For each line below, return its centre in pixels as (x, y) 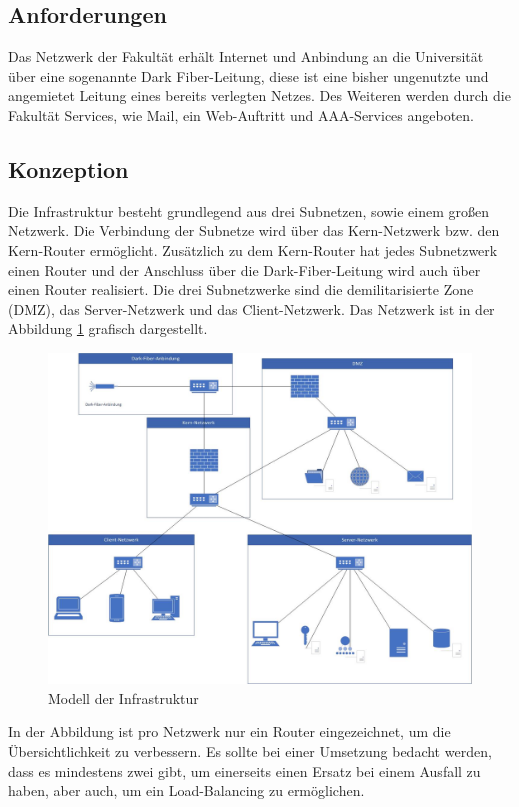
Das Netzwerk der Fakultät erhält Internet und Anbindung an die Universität (246, 56)
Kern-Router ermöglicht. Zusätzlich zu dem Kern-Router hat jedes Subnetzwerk (253, 249)
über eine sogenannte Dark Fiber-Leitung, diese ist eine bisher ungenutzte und (248, 75)
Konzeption (68, 168)
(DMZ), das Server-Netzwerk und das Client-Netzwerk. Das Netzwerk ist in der (251, 308)
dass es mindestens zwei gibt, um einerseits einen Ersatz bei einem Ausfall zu (244, 770)
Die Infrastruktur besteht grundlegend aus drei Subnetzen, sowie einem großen (249, 210)
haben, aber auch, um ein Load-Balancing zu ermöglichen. (186, 790)
